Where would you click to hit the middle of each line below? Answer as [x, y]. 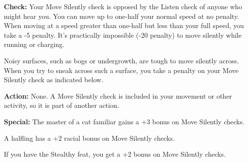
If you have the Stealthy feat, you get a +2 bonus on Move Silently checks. [115, 154]
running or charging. [34, 44]
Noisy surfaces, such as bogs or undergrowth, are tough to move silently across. [122, 60]
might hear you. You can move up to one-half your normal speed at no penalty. [122, 16]
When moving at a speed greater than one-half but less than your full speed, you [124, 25]
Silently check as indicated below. [54, 80]
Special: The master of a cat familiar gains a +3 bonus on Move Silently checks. [124, 121]
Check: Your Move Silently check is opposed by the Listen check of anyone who [123, 6]
